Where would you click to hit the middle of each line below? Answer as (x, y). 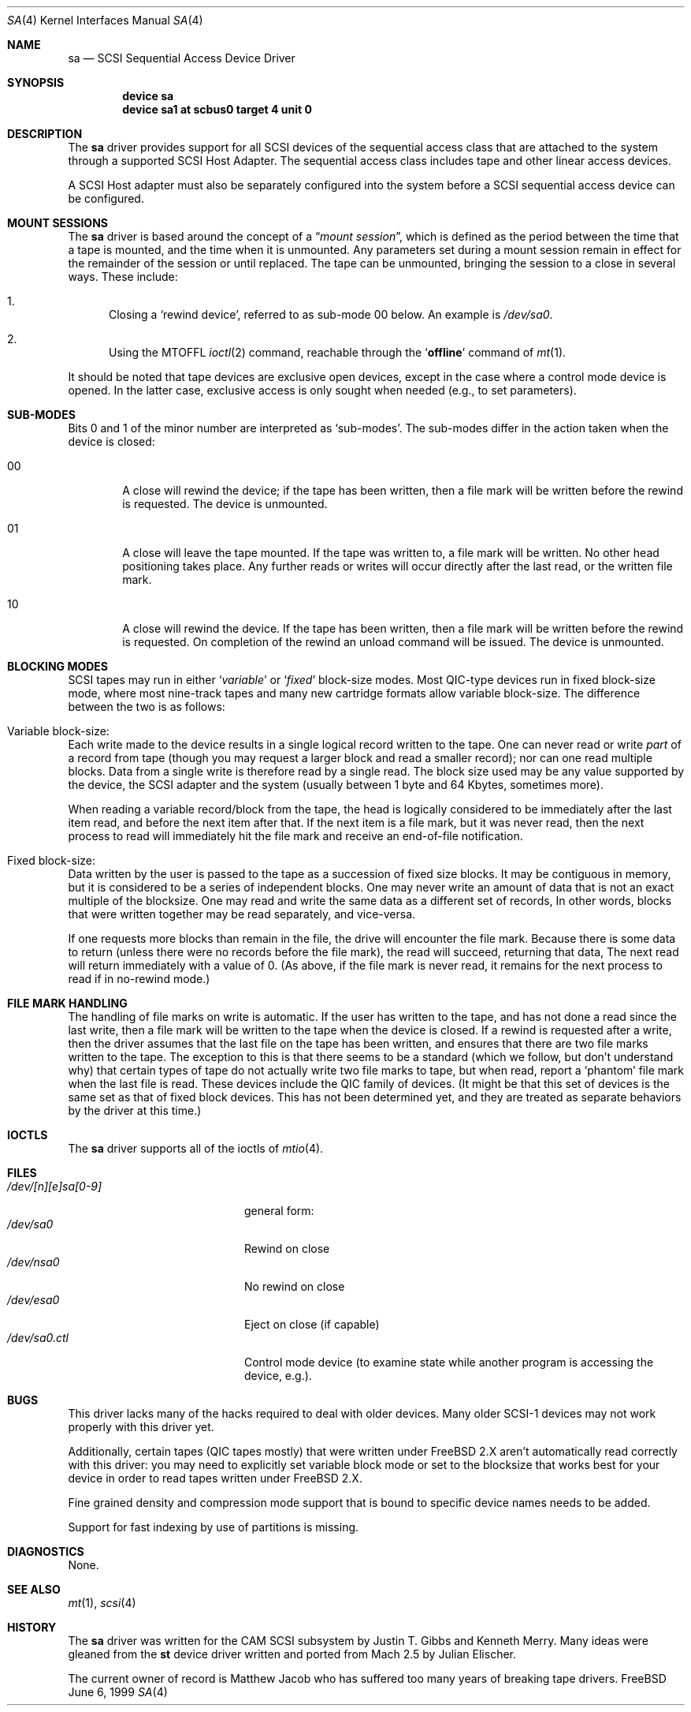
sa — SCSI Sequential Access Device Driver (182, 58)
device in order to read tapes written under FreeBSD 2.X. (215, 1478)
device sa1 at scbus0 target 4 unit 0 (217, 109)
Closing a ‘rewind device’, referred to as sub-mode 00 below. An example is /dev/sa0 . (331, 314)
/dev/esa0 (33, 1300)
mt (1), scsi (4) (102, 1603)
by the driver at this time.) (135, 1110)
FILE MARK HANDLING (67, 1003)
